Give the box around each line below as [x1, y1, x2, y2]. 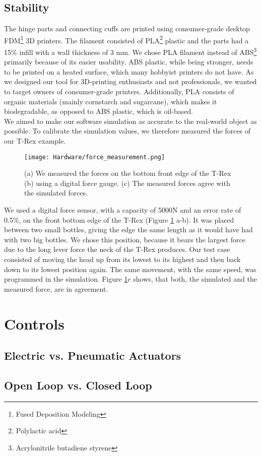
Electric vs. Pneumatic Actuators [4, 348, 181, 363]
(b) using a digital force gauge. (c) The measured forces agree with [24, 177, 230, 188]
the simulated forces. [24, 187, 88, 198]
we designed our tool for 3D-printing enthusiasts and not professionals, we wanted [4, 76, 257, 87]
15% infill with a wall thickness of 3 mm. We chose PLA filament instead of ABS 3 [4, 45, 257, 57]
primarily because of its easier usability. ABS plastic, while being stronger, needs [4, 56, 253, 67]
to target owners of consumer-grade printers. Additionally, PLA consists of [4, 86, 234, 97]
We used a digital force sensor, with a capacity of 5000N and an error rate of [4, 205, 241, 215]
